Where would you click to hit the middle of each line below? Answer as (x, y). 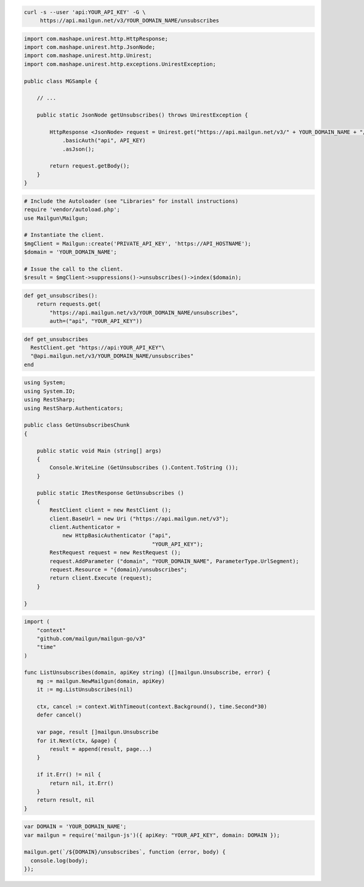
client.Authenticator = (85, 527)
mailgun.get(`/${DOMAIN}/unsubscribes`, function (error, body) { (125, 852)
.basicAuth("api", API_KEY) (104, 141)
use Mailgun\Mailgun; (56, 218)
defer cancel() (59, 715)
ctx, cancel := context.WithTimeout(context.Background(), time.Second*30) (152, 707)
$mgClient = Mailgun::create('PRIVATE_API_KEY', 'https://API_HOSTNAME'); (138, 243)
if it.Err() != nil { (69, 775)
